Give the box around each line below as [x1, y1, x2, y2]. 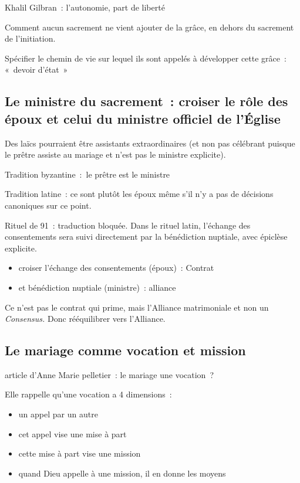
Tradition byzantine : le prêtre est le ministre [5, 168, 170, 180]
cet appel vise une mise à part [18, 427, 127, 440]
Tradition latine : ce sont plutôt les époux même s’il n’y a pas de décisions [5, 188, 274, 200]
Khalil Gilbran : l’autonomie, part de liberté [5, 1, 165, 13]
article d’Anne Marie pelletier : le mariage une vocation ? [5, 368, 214, 380]
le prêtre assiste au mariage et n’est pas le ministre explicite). [5, 148, 226, 161]
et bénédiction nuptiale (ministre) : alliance [18, 281, 176, 293]
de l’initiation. [5, 32, 56, 45]
